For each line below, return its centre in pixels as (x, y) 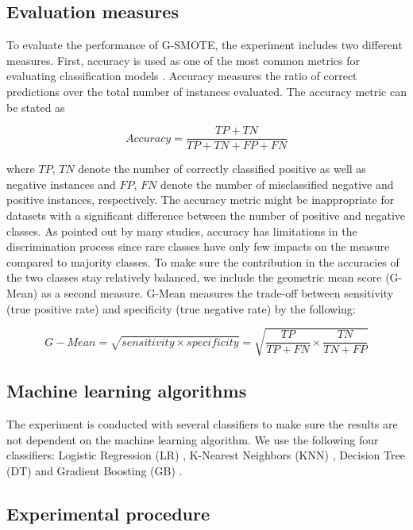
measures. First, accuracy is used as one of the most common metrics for (183, 60)
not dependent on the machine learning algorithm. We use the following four (193, 439)
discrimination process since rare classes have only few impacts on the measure (198, 246)
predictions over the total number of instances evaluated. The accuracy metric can (206, 91)
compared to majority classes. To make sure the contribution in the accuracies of (203, 261)
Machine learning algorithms (127, 391)
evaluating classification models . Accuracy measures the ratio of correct (182, 76)
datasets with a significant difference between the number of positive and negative (206, 215)
